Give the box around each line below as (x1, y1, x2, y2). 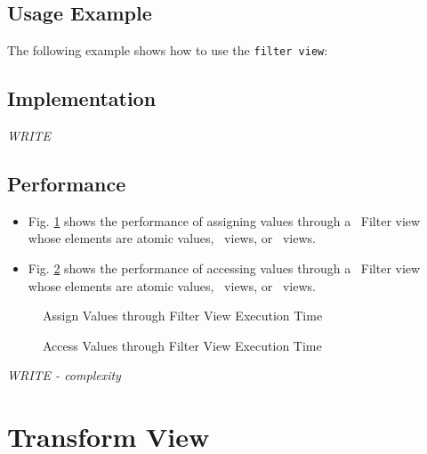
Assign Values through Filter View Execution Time (43, 306, 323, 325)
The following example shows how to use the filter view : (7, 41, 328, 60)
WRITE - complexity (7, 366, 121, 385)
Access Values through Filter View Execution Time (43, 336, 322, 354)
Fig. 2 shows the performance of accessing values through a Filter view (28, 259, 421, 278)
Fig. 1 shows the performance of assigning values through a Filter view (28, 211, 421, 230)
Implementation (7, 85, 157, 112)
